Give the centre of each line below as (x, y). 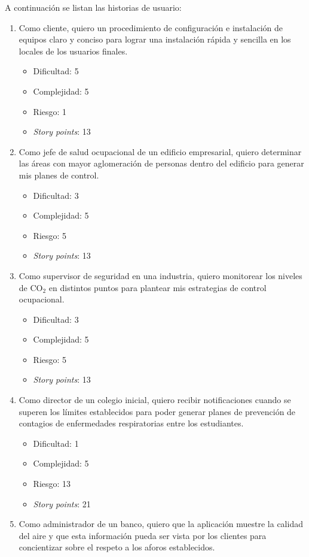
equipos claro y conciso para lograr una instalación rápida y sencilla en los (155, 39)
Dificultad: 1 (56, 443)
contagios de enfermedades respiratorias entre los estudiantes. (131, 423)
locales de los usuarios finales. (73, 51)
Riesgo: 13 (52, 484)
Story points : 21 (62, 503)
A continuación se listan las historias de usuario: (93, 7)
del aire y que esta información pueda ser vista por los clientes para (143, 535)
